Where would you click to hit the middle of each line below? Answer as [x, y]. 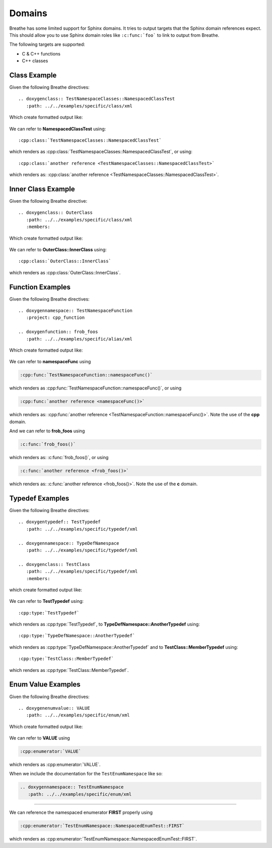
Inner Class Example [42, 189]
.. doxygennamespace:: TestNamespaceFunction [76, 311]
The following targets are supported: [47, 44]
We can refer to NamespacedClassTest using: [58, 129]
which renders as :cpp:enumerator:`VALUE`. [55, 765]
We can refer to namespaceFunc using [50, 362]
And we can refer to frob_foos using [47, 431]
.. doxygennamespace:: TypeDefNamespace [69, 543]
